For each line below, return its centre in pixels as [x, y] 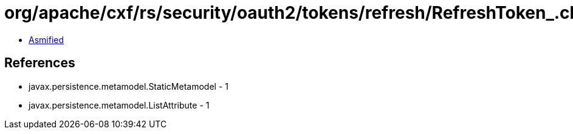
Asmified [46, 39]
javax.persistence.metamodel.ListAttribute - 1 [119, 105]
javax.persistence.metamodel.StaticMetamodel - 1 [129, 86]
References [40, 63]
